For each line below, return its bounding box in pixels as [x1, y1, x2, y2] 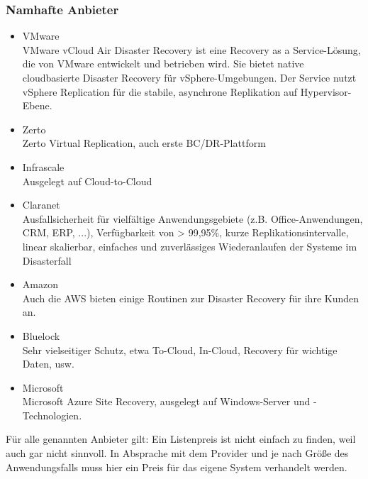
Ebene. [22, 98, 52, 113]
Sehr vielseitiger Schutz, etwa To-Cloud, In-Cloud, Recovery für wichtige [22, 342, 338, 357]
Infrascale [22, 159, 65, 174]
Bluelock [22, 328, 60, 343]
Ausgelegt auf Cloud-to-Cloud [22, 173, 152, 188]
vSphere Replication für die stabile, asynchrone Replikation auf [22, 84, 298, 99]
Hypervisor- [300, 84, 352, 99]
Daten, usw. [22, 356, 74, 371]
